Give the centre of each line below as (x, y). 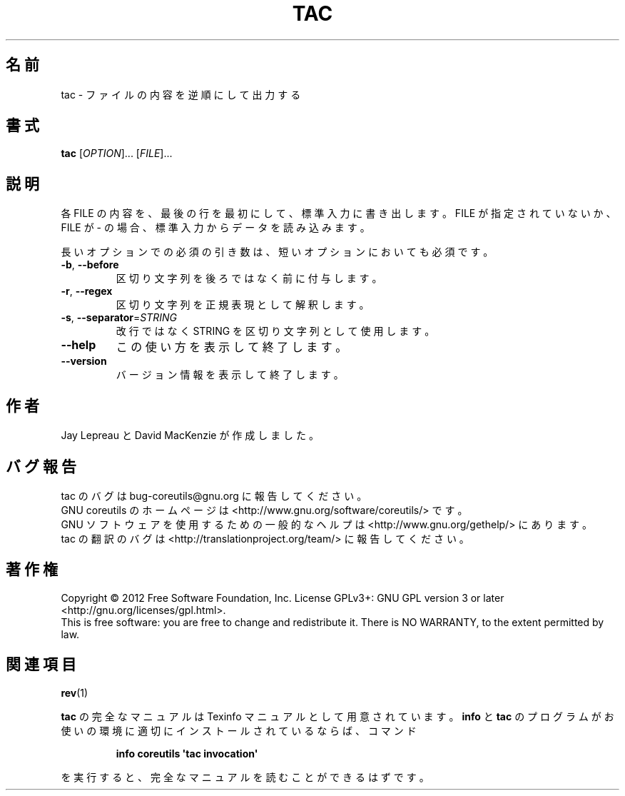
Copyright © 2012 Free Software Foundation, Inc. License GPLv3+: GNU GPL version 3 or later (283, 598)
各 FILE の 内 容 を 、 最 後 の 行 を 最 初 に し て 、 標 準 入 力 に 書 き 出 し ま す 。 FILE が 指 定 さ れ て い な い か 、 (339, 213)
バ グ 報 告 (41, 466)
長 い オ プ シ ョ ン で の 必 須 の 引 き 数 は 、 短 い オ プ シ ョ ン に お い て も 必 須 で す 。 (277, 252)
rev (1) (75, 692)
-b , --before (90, 265)
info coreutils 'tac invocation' (187, 753)
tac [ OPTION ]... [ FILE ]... (117, 153)
